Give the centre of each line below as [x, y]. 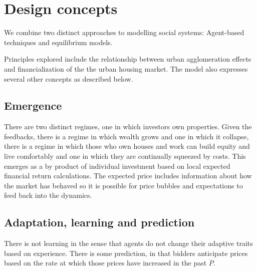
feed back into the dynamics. [48, 195]
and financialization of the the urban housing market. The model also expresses [126, 68]
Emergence [33, 105]
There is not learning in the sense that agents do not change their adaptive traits [128, 243]
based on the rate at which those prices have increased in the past [105, 263]
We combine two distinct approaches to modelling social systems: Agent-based [124, 32]
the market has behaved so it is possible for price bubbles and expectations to [123, 185]
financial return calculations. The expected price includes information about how [128, 176]
